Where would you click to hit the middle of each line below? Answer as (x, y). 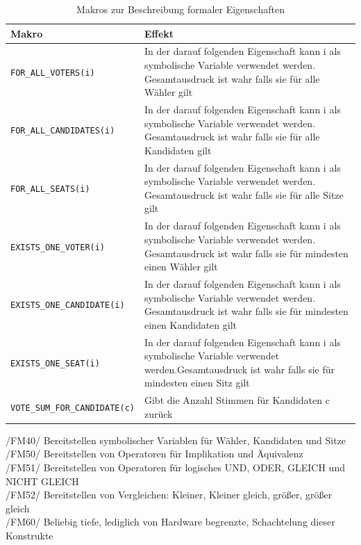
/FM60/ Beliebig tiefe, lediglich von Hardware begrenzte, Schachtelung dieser (170, 522)
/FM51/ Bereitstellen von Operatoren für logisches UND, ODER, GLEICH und (175, 467)
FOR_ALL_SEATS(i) (50, 189)
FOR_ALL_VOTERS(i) (53, 73)
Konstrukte (30, 536)
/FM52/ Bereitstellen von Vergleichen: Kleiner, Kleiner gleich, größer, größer (169, 495)
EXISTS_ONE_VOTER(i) (58, 247)
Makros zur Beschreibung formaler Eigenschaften (180, 9)
